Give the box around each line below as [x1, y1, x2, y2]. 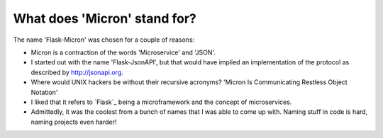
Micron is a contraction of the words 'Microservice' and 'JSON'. [30, 48, 216, 57]
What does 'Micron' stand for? [13, 11, 196, 26]
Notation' [30, 88, 58, 96]
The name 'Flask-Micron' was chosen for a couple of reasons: [13, 35, 195, 44]
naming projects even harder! [30, 117, 117, 126]
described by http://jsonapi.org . [30, 68, 123, 76]
